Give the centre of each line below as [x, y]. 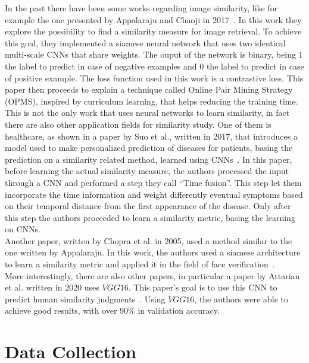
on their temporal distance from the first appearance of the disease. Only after [148, 206]
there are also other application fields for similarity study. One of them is [138, 124]
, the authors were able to [241, 299]
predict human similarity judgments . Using [85, 299]
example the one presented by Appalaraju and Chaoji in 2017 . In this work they [153, 19]
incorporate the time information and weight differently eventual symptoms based [154, 194]
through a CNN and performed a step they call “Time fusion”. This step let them [153, 182]
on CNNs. [23, 229]
